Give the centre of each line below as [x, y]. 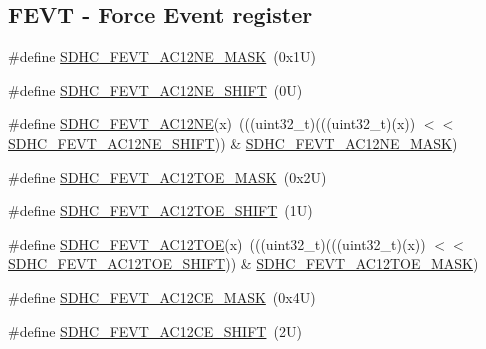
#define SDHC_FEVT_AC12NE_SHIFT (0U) [155, 89]
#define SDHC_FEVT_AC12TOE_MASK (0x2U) [167, 176]
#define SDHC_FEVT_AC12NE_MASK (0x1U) [162, 56]
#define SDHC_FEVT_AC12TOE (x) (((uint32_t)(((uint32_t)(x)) [217, 243]
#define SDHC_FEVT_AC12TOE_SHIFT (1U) [160, 210]
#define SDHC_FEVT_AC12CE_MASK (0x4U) [162, 296]
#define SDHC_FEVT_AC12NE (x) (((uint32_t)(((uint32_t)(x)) [212, 123]
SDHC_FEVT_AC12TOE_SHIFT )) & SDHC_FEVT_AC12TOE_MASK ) [243, 263]
